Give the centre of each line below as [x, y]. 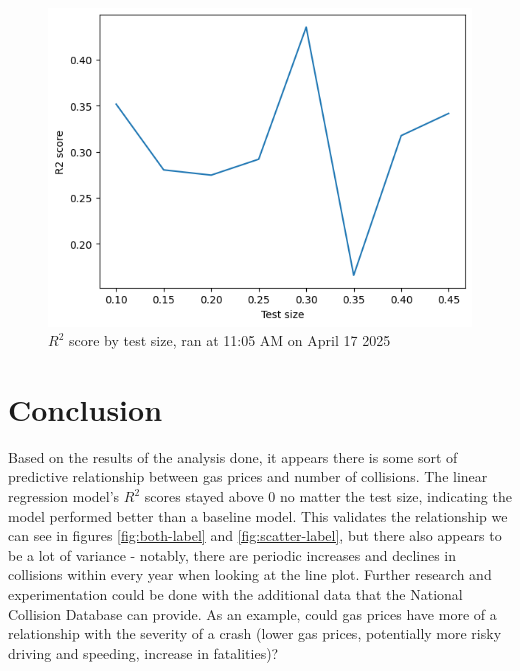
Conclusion [85, 408]
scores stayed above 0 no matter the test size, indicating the [328, 496]
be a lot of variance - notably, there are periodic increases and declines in [232, 554]
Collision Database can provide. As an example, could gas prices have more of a [252, 613]
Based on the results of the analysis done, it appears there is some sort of [233, 456]
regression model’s [64, 496]
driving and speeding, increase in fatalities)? [143, 652]
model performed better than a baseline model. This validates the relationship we [258, 515]
